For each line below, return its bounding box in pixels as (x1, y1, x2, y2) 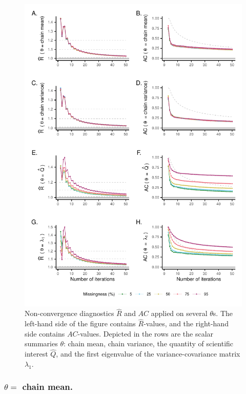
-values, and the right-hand (143, 318, 229, 329)
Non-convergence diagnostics (25, 308, 114, 319)
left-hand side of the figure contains (25, 318, 136, 329)
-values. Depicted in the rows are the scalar (77, 328, 214, 339)
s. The (213, 308, 233, 319)
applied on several (151, 308, 208, 319)
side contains (25, 328, 65, 339)
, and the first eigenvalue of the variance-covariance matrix (56, 348, 240, 359)
